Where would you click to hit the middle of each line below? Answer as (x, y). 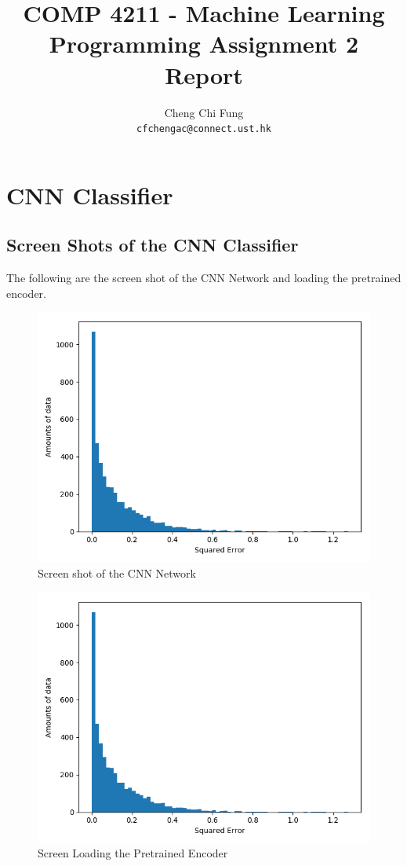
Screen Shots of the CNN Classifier (153, 245)
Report (204, 74)
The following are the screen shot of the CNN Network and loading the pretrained (204, 278)
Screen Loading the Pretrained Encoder (133, 853)
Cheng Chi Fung (204, 112)
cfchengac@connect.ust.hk (204, 129)
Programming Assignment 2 (204, 44)
